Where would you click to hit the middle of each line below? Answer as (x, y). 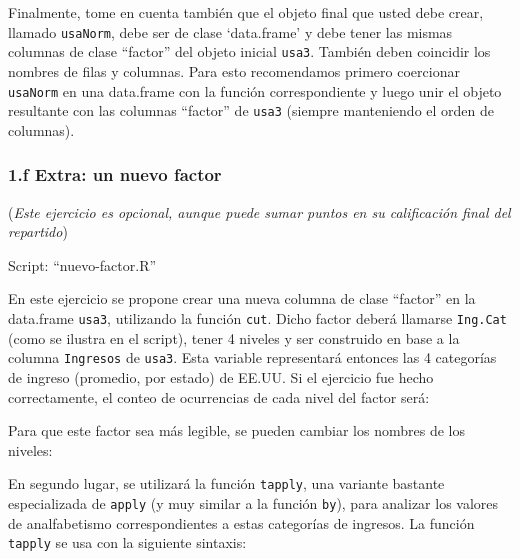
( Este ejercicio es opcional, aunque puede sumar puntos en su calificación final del (259, 211)
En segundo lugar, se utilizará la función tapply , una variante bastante (226, 483)
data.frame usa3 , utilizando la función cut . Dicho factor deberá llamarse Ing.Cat (257, 318)
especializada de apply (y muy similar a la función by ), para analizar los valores (253, 502)
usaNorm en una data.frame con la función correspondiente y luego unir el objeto (255, 90)
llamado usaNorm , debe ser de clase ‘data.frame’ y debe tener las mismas (230, 31)
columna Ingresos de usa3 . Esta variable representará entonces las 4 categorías (252, 357)
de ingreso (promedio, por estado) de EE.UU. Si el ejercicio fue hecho (221, 376)
